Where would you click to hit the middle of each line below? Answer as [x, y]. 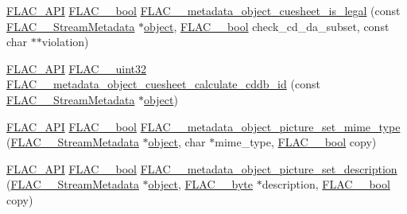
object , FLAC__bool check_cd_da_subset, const [267, 26]
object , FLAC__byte [201, 184]
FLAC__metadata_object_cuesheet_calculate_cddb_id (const [163, 84]
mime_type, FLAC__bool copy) [296, 142]
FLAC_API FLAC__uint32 [76, 68]
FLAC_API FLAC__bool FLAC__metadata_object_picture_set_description [202, 168]
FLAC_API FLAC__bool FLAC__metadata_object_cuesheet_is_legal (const [203, 10]
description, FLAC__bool [326, 184]
